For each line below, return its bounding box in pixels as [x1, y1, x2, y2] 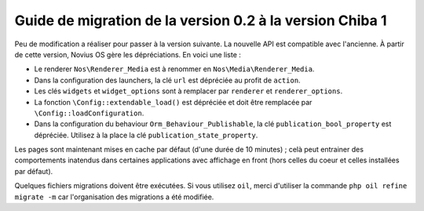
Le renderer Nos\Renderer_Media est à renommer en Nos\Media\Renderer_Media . [34, 64, 315, 74]
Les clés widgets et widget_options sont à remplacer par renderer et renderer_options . [34, 86, 343, 96]
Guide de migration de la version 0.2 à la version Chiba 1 [14, 12, 387, 29]
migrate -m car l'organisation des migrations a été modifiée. [14, 192, 214, 202]
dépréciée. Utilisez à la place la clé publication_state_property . [34, 130, 258, 140]
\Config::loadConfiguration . [34, 108, 144, 118]
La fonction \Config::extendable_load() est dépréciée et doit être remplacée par [34, 97, 313, 107]
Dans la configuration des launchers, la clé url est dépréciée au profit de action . [34, 75, 302, 85]
